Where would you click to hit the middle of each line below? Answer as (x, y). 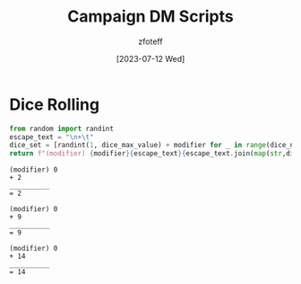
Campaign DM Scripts (150, 17)
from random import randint (62, 129)
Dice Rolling (55, 104)
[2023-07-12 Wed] (150, 58)
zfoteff (150, 41)
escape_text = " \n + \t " (52, 137)
